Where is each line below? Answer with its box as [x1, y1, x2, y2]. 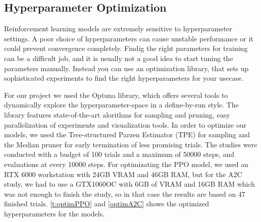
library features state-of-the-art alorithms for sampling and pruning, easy [4, 109, 230, 120]
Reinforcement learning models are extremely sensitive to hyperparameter [4, 23, 232, 34]
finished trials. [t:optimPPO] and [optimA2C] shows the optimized [4, 198, 210, 209]
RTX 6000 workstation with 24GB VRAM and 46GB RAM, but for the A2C [4, 169, 242, 179]
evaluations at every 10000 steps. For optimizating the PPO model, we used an [4, 158, 248, 169]
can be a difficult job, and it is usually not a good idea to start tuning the [4, 52, 233, 63]
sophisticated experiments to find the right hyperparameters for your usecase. [4, 73, 244, 83]
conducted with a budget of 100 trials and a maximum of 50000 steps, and [4, 149, 235, 159]
